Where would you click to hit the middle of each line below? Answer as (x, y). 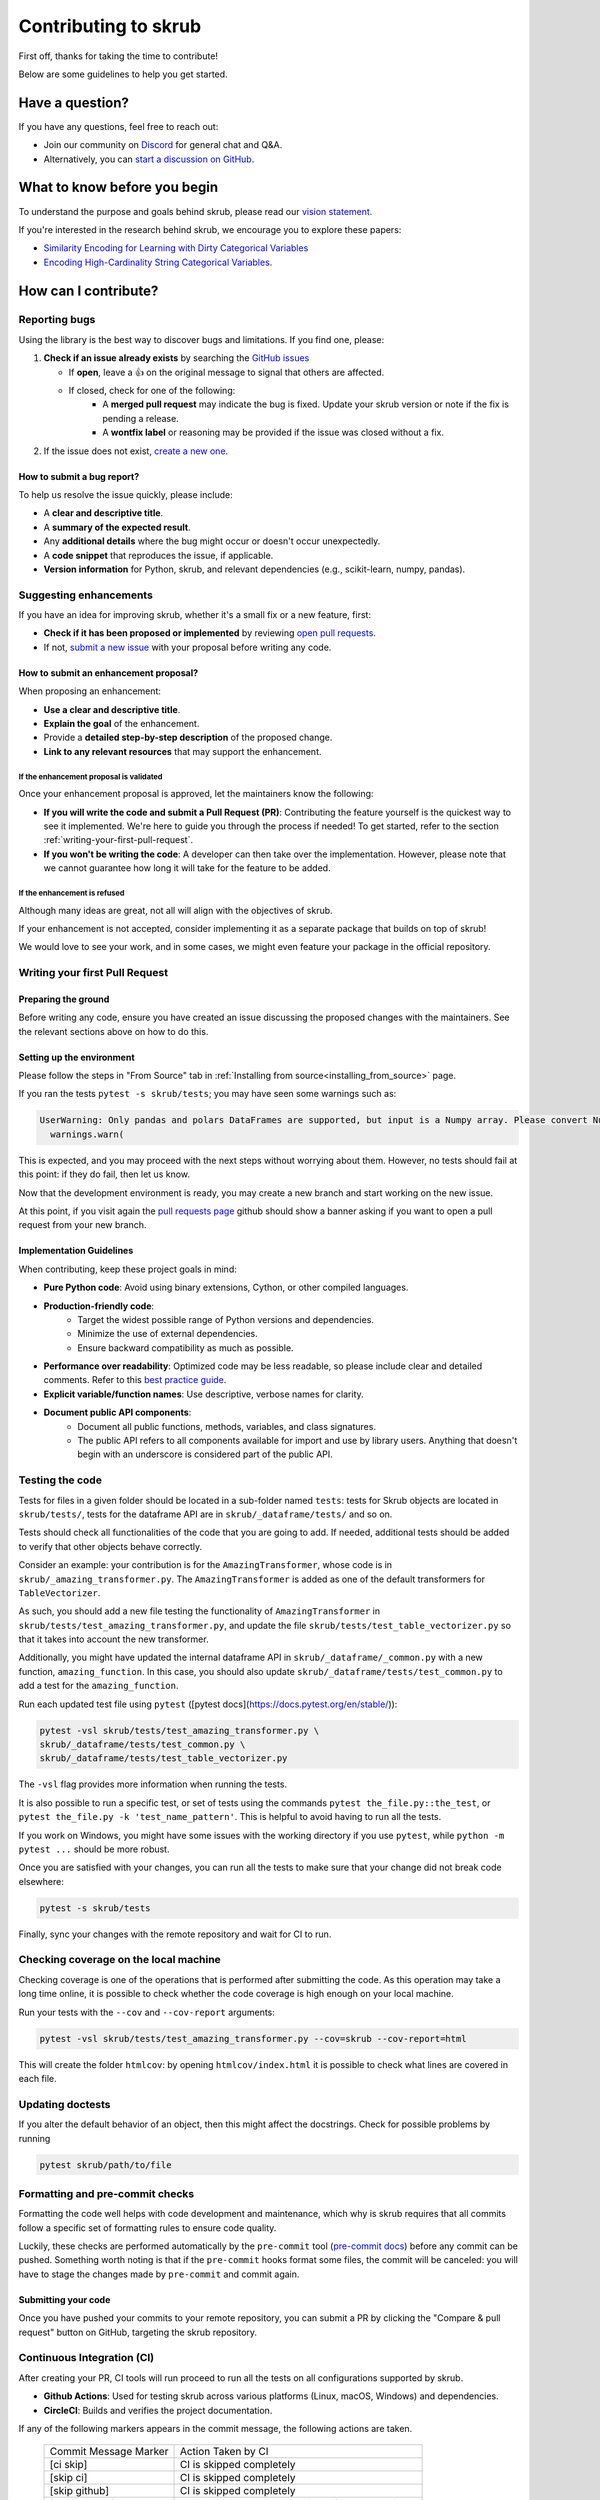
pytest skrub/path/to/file (105, 2164)
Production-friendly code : (99, 1306)
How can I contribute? (88, 290)
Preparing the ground (64, 999)
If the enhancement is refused (71, 893)
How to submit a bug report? (79, 476)
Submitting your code (64, 2299)
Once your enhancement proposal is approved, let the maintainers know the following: (196, 794)
